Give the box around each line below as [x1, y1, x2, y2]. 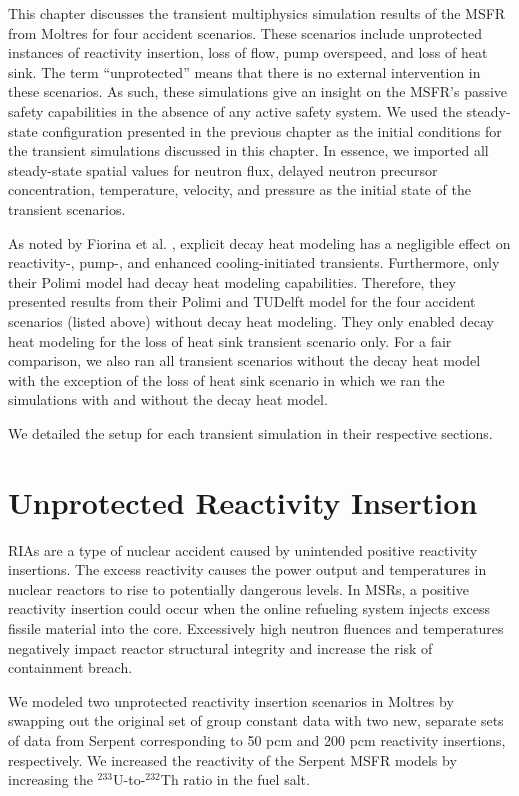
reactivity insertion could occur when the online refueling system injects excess [8, 598, 491, 619]
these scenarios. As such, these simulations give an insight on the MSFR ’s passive [8, 81, 508, 102]
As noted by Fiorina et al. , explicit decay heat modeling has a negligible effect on [8, 232, 511, 253]
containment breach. [8, 657, 133, 678]
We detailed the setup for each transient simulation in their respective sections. [8, 422, 493, 443]
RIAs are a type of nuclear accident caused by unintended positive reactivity [8, 539, 478, 560]
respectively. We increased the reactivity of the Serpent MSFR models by [8, 749, 457, 770]
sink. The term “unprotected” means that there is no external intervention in [8, 61, 481, 82]
